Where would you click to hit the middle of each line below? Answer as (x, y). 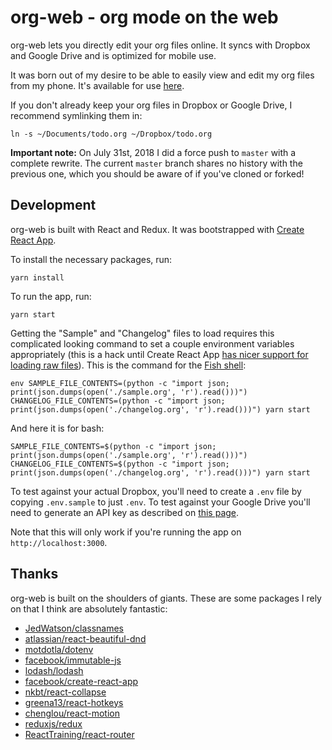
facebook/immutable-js (73, 660)
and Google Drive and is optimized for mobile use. (113, 55)
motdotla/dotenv (59, 649)
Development (53, 205)
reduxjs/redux (53, 723)
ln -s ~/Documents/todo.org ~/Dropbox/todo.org (111, 134)
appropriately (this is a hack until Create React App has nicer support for (159, 354)
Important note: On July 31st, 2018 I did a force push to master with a (153, 152)
